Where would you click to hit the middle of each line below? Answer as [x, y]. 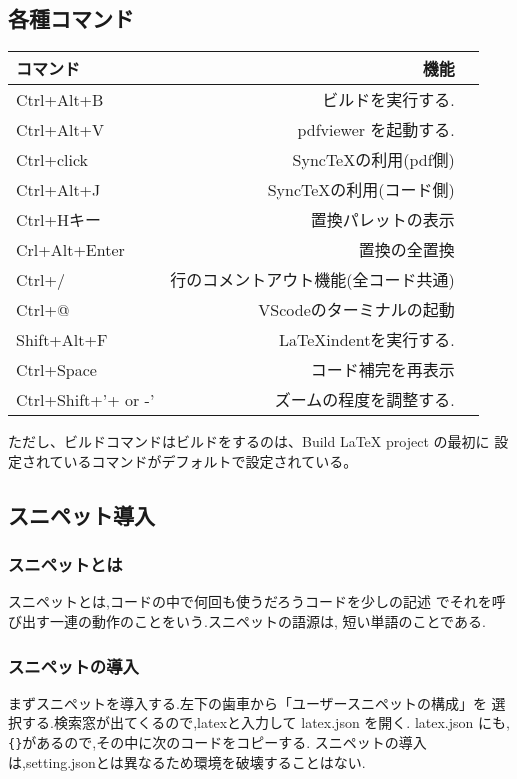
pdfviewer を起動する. [376, 130]
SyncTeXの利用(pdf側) [373, 160]
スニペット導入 [81, 514]
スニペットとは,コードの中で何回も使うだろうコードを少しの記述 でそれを [250, 601]
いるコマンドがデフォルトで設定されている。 [210, 460]
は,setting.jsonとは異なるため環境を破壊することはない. [187, 761]
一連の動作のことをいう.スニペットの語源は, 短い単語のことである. [267, 620]
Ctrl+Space [56, 369]
